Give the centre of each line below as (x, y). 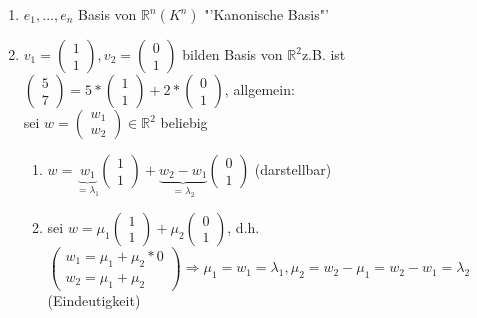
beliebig (184, 122)
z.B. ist (323, 54)
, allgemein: (259, 89)
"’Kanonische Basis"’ (266, 14)
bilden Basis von (232, 54)
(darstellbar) (293, 169)
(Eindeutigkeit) (94, 299)
